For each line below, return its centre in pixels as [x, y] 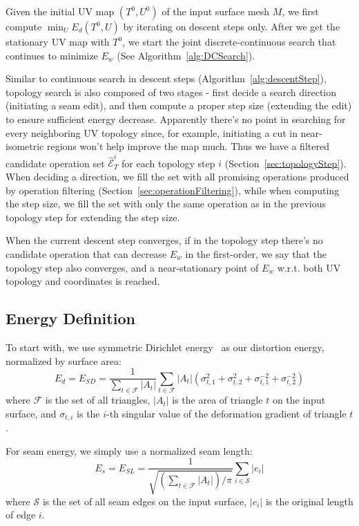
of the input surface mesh [216, 11]
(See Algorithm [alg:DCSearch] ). [186, 55]
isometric [25, 146]
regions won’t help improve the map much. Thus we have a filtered [188, 146]
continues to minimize [52, 55]
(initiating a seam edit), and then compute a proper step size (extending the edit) [179, 105]
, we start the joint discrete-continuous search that [229, 41]
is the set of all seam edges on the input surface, [145, 501]
